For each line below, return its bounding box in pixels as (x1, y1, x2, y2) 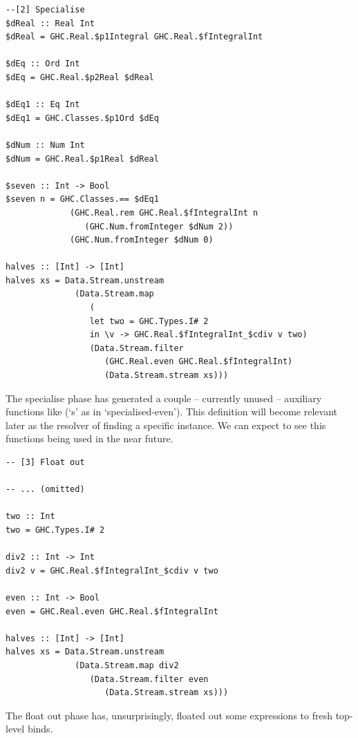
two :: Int (6, 511, 55, 522)
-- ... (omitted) (6, 484, 85, 495)
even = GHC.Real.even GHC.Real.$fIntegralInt (6, 606, 218, 616)
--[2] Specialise (6, 5, 85, 15)
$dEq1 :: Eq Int (6, 100, 80, 110)
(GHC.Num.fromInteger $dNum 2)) (84, 221, 234, 231)
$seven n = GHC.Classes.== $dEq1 (6, 194, 159, 205)
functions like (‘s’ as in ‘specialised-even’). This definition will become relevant (6, 404, 337, 419)
